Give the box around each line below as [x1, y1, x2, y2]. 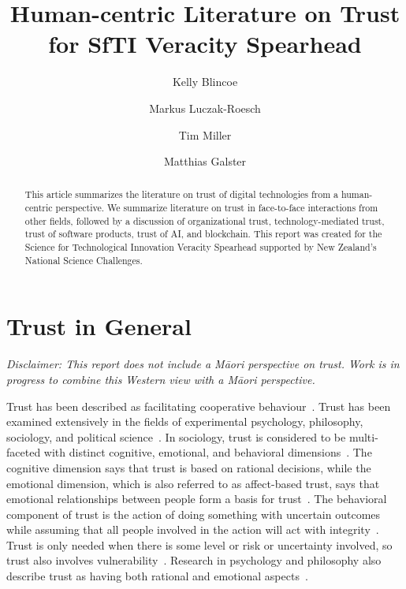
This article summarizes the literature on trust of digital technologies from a [24, 188, 338, 201]
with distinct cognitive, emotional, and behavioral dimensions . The [43, 444, 372, 460]
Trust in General [6, 310, 192, 342]
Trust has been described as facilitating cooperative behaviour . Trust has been [6, 397, 391, 414]
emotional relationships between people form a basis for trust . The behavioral [6, 490, 387, 507]
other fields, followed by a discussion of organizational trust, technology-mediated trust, [24, 214, 385, 227]
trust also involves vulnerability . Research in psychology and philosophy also [6, 552, 382, 568]
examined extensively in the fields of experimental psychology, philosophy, [6, 413, 363, 430]
